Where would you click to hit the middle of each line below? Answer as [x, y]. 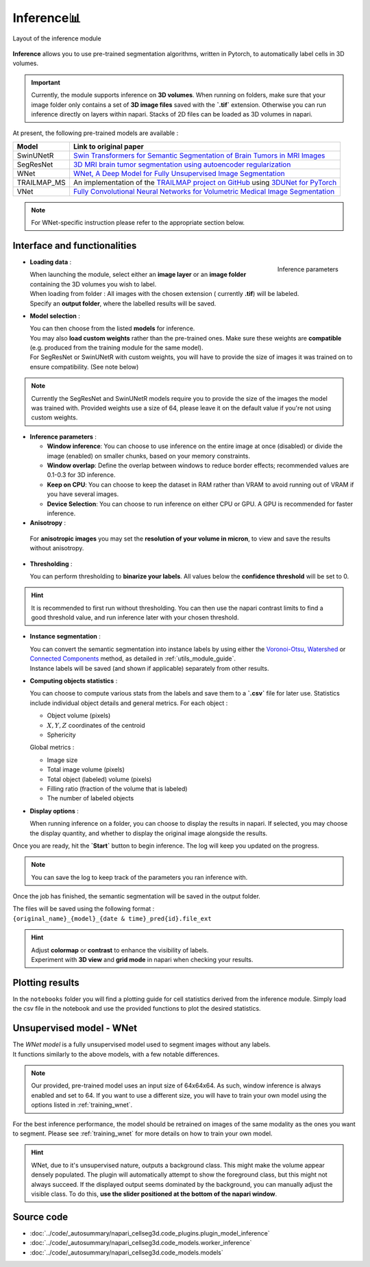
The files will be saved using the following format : [84, 909]
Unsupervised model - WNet [75, 1028]
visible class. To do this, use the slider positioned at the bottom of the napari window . [154, 1194]
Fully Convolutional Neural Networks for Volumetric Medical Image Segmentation [204, 191]
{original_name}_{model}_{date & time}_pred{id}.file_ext [112, 919]
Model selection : [55, 316]
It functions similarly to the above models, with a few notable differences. [116, 1054]
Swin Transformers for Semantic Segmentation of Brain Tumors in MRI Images [199, 156]
